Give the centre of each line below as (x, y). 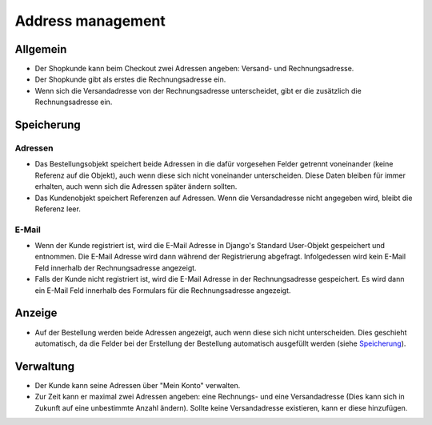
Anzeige (36, 313)
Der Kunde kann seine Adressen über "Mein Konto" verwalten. (138, 385)
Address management (90, 21)
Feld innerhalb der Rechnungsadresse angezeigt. (116, 267)
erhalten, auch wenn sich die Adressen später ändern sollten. (136, 186)
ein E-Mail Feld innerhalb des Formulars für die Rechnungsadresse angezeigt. (163, 290)
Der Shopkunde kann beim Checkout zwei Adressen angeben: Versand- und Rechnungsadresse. (194, 69)
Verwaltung (45, 366)
